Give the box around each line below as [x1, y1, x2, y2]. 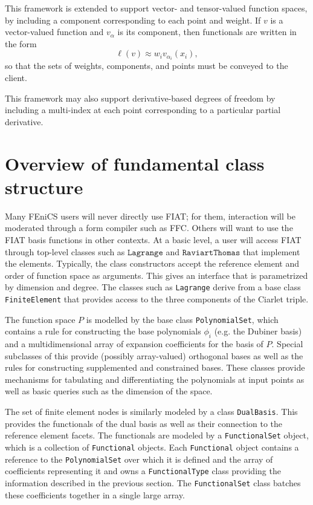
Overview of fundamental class [5, 151, 265, 175]
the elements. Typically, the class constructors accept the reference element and [5, 257, 299, 270]
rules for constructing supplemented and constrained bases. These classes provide [5, 361, 305, 374]
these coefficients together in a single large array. [5, 488, 185, 501]
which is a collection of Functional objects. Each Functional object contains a [5, 440, 299, 453]
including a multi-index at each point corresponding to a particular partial [5, 103, 281, 116]
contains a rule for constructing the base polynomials [5, 325, 201, 337]
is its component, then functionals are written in [117, 25, 297, 38]
